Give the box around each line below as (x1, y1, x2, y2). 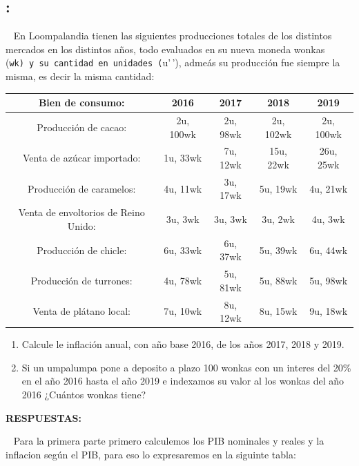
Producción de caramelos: (28, 181, 136, 195)
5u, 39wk (259, 242, 298, 257)
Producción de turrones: (30, 273, 133, 287)
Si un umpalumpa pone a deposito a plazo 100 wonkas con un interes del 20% (21, 360, 351, 374)
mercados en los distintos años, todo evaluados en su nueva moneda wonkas (6, 41, 325, 56)
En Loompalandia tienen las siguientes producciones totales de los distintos (13, 28, 332, 43)
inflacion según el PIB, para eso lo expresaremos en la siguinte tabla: (6, 447, 296, 461)
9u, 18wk (309, 304, 348, 318)
